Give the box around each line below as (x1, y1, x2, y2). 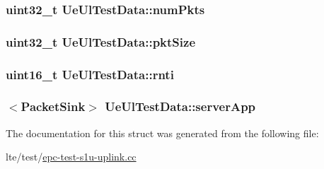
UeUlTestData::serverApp (105, 98, 256, 115)
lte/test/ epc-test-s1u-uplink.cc (6, 149, 137, 164)
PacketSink (21, 98, 86, 115)
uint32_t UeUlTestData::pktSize (6, 33, 196, 50)
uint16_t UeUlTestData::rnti (6, 65, 174, 83)
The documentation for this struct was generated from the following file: (6, 125, 319, 140)
